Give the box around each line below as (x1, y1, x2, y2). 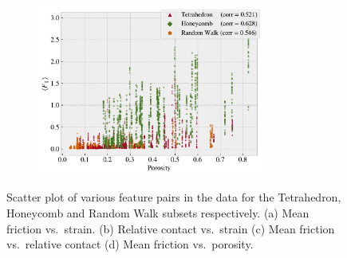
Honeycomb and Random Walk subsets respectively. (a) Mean (6, 204, 310, 221)
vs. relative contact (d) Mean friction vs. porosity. (6, 236, 254, 252)
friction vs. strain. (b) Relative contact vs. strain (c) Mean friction (6, 220, 335, 236)
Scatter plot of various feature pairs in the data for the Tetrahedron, (6, 189, 341, 205)
